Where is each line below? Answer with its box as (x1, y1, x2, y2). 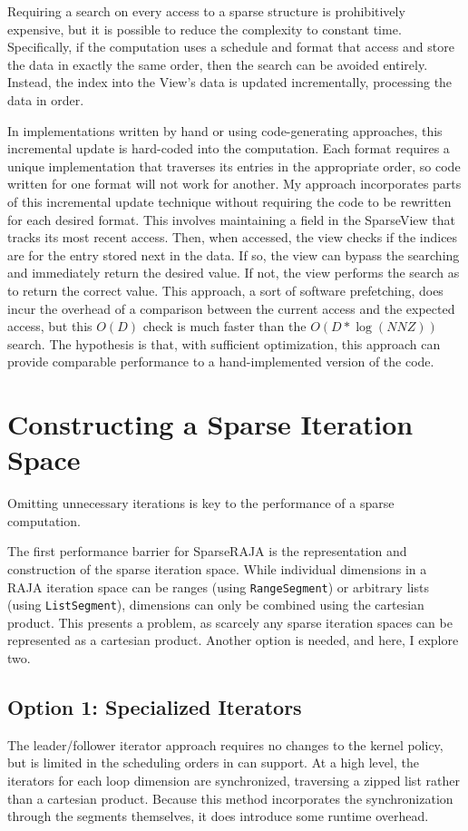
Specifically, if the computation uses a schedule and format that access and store (7, 37, 454, 56)
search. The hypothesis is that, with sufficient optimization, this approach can (7, 334, 441, 353)
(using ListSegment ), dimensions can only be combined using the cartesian (7, 595, 424, 614)
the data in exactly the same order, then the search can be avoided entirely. (7, 54, 428, 73)
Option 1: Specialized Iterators (7, 693, 302, 721)
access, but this (7, 317, 93, 336)
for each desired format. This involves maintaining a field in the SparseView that (7, 210, 455, 229)
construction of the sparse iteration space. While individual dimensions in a (7, 559, 427, 578)
